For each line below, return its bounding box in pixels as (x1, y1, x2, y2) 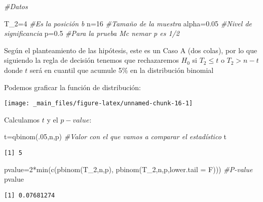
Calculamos (4, 114, 40, 125)
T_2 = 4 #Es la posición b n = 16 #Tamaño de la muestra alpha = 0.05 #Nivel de (4, 18, 252, 28)
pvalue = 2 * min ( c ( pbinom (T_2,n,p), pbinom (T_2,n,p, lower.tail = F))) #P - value (4, 164, 253, 174)
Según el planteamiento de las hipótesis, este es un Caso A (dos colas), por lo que (4, 45, 257, 55)
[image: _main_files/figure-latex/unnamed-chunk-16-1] (4, 100, 193, 107)
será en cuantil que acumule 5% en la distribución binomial (29, 64, 214, 75)
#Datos (4, 1, 28, 11)
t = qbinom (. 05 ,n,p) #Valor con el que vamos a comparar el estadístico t (4, 131, 227, 142)
